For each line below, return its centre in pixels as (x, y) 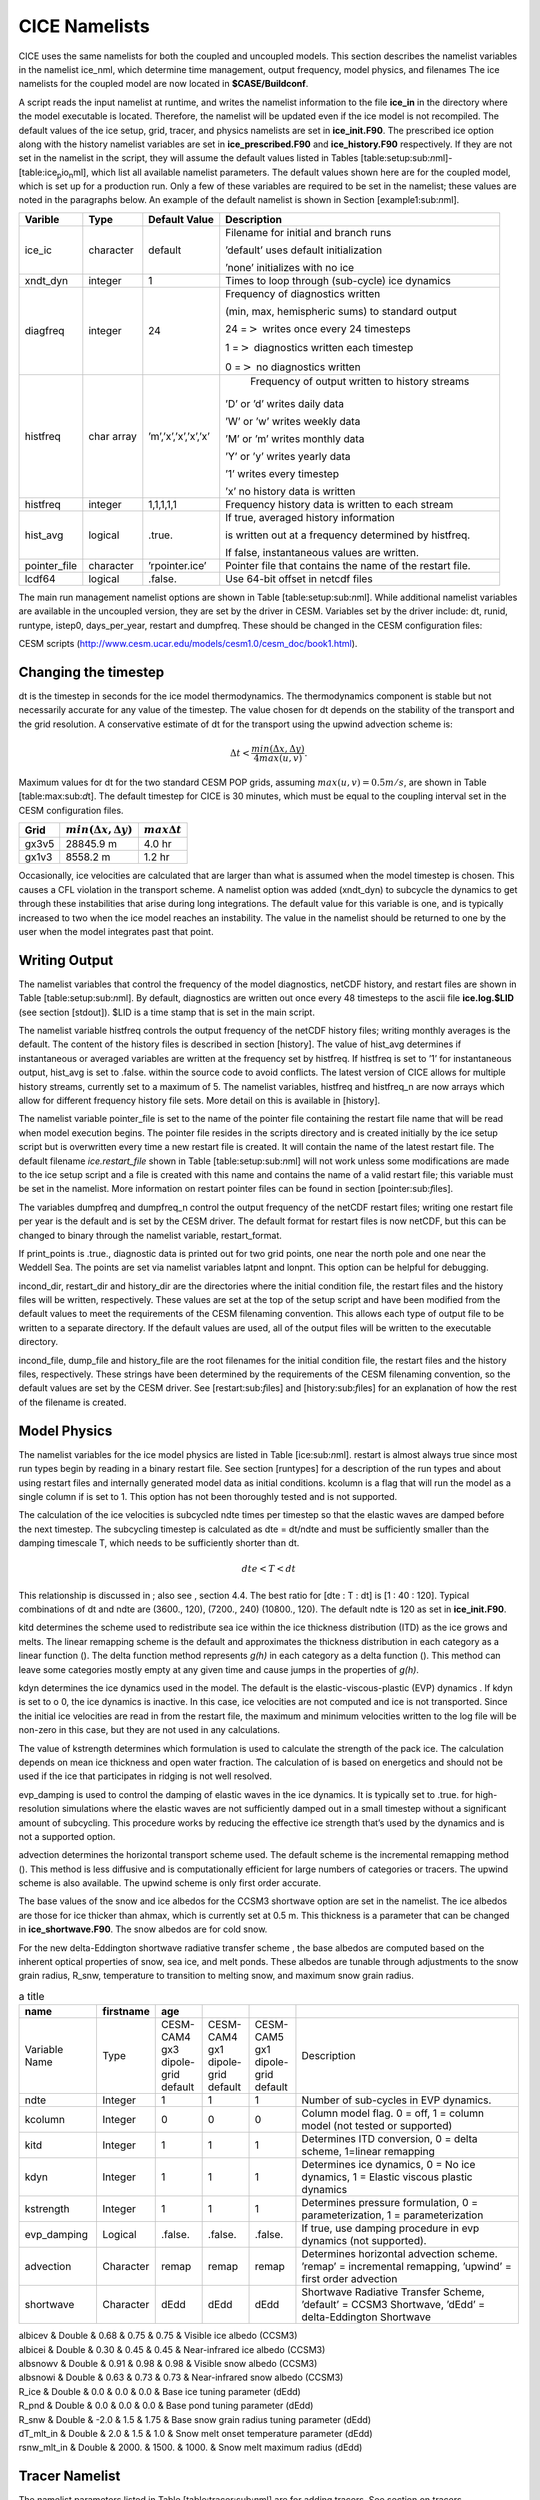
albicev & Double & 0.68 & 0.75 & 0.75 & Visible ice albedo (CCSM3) (158, 2336)
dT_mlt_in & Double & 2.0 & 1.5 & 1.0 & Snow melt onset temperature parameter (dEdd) (196, 2433)
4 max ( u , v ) (278, 758)
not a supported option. (67, 1836)
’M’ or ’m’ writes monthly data (295, 439)
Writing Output (66, 960)
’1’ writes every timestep (282, 474)
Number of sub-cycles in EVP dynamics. (396, 2100)
